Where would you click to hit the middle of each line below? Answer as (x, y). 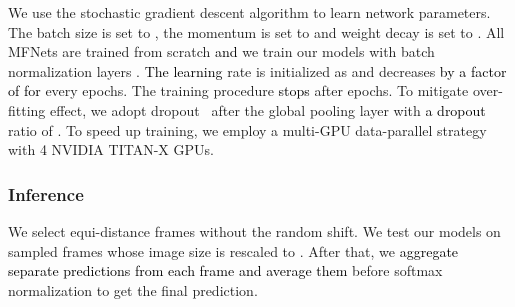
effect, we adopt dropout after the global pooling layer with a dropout (268, 109)
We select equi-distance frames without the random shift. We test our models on (254, 230)
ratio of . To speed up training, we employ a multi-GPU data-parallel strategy (247, 129)
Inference (46, 193)
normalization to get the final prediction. (133, 289)
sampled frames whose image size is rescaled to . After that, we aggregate (233, 250)
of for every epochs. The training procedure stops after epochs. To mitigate (238, 90)
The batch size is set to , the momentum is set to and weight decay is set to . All (256, 31)
